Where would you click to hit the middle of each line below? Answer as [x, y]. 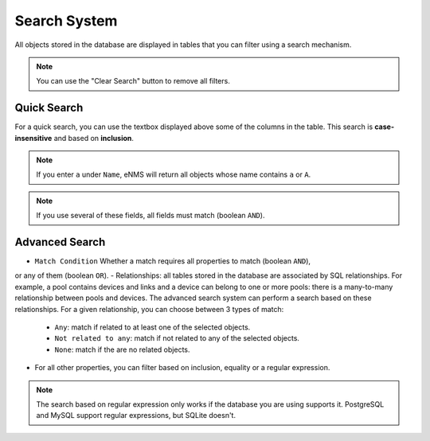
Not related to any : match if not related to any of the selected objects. [177, 338]
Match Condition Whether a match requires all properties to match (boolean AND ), [172, 261]
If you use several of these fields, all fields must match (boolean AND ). [150, 216]
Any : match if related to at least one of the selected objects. [152, 327]
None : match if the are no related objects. [122, 349]
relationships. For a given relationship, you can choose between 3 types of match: [149, 309]
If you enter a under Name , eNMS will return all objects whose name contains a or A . [174, 174]
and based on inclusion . [94, 138]
